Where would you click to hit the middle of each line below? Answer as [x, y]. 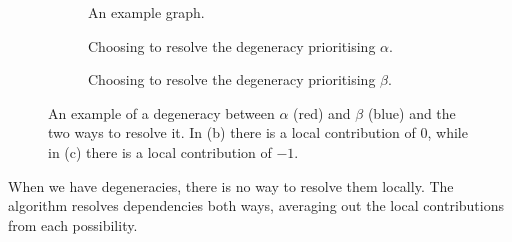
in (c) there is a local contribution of [160, 151]
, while [447, 132]
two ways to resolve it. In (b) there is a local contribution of [232, 132]
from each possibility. [73, 224]
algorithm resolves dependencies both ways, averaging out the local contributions [256, 205]
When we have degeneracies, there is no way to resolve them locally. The [231, 185]
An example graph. [146, 12]
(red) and [322, 112]
